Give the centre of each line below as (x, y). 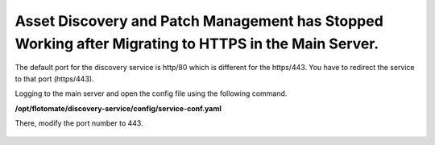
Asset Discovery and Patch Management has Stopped (199, 21)
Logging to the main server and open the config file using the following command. (151, 93)
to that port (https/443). (54, 79)
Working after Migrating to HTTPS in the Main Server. (197, 43)
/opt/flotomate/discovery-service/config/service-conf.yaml (118, 108)
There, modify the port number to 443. (79, 123)
